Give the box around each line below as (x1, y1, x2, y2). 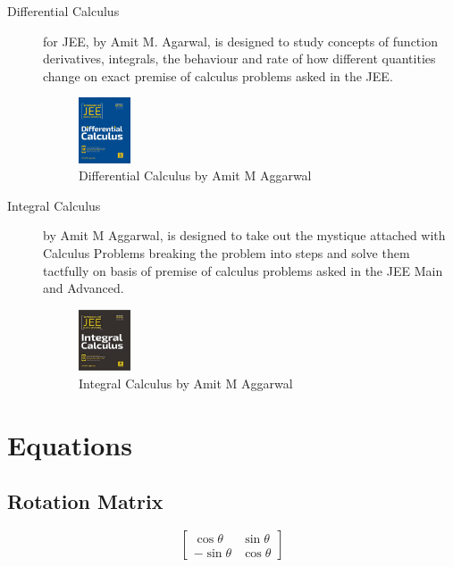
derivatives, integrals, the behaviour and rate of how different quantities (43, 49, 436, 68)
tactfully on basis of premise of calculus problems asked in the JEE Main (43, 261, 443, 279)
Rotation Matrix (7, 488, 164, 515)
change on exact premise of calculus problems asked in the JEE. (43, 66, 393, 85)
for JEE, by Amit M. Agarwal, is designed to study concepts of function (43, 31, 438, 50)
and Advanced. (43, 279, 124, 297)
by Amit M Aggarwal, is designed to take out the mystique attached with (43, 226, 446, 245)
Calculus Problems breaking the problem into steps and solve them (43, 243, 410, 262)
